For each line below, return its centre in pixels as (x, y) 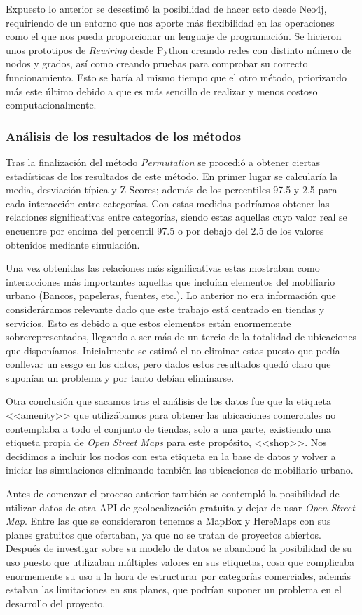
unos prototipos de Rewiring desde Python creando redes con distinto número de (179, 49)
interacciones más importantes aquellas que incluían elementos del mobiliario (170, 281)
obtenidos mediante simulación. (73, 244)
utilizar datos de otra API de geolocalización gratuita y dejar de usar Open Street (180, 507)
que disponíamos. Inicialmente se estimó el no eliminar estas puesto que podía (173, 350)
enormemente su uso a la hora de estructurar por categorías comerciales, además (179, 575)
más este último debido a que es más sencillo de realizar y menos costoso (162, 91)
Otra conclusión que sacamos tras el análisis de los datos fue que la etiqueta (168, 401)
